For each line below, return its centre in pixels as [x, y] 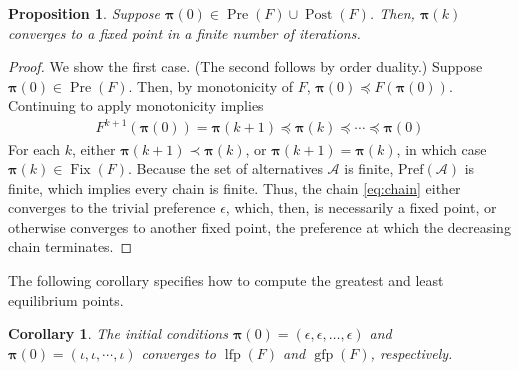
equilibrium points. [66, 299]
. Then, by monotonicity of [211, 85]
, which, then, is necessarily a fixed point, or [361, 207]
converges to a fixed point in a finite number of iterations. [184, 32]
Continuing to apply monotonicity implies [136, 105]
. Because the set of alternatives [225, 168]
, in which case [441, 148]
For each [34, 148]
